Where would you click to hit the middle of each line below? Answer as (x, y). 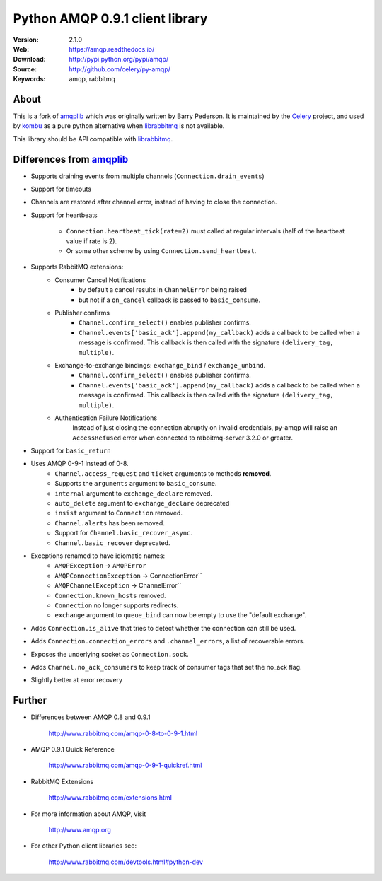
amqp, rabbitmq (92, 79)
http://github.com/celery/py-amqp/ (120, 69)
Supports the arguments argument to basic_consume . (136, 484)
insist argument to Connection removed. (119, 513)
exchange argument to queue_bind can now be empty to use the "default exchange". (181, 615)
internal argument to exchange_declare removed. (133, 493)
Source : (25, 69)
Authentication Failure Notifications (106, 418)
